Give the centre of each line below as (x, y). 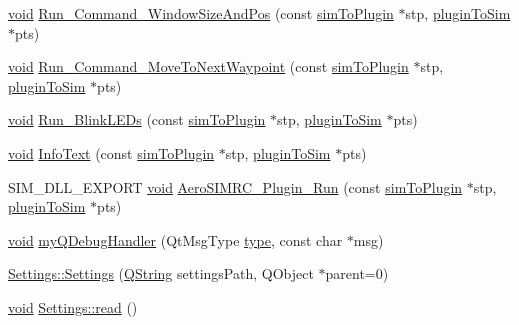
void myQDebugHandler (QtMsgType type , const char (175, 239)
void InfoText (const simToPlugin (111, 152)
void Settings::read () (73, 306)
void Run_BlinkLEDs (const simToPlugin (137, 119)
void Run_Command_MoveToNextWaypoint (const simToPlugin (208, 66)
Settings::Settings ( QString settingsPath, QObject (161, 273)
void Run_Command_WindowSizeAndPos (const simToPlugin (201, 13)
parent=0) (357, 273)
